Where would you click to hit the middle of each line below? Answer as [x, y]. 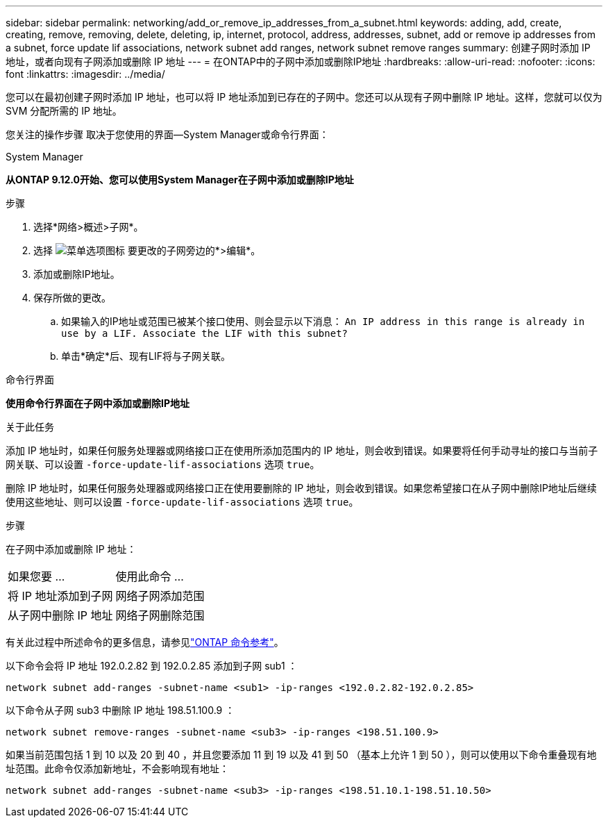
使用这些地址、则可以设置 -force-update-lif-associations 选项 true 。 [182, 502]
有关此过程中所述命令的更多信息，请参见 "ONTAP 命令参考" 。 [145, 642]
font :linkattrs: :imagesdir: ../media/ [85, 74]
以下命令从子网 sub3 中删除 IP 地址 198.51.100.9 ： [120, 710]
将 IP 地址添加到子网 [60, 596]
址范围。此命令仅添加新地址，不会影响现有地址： [117, 768]
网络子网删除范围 [160, 615]
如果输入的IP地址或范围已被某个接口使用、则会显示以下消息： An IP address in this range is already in [323, 321]
